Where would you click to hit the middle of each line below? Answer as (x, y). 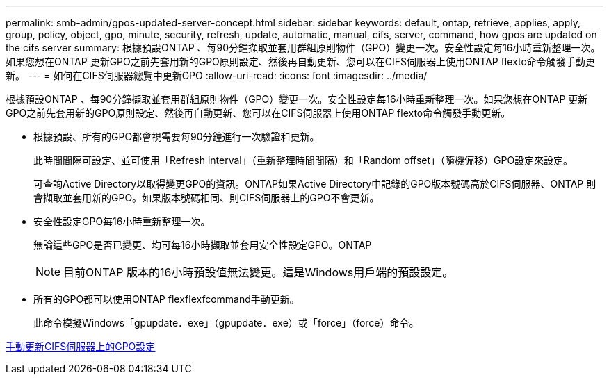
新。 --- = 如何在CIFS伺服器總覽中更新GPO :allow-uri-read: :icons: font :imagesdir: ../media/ (217, 75)
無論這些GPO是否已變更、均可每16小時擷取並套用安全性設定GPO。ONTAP (203, 245)
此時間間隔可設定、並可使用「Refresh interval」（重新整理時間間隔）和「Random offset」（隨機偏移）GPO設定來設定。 (303, 160)
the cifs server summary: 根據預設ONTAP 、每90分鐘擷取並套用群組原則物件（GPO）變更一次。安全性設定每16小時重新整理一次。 (303, 48)
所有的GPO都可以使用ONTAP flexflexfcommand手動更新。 (167, 299)
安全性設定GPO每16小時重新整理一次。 (122, 221)
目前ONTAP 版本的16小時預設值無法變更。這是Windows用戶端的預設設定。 (259, 272)
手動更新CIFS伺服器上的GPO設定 (81, 346)
